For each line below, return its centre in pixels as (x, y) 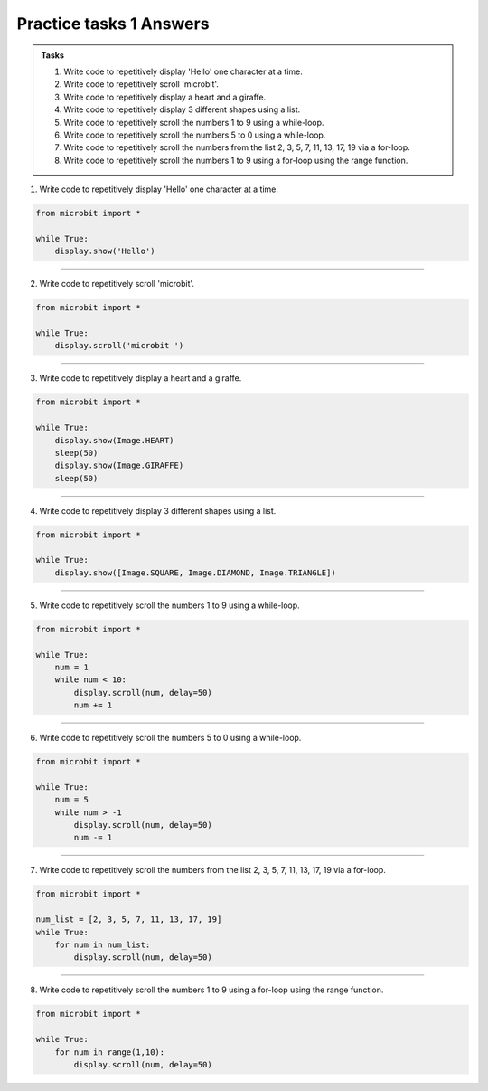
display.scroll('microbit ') (119, 346)
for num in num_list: (103, 944)
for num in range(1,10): (110, 1052)
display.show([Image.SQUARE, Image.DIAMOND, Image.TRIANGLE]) (195, 573)
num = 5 (72, 800)
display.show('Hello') (105, 251)
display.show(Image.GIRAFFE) (119, 465)
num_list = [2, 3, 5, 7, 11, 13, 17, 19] (129, 920)
